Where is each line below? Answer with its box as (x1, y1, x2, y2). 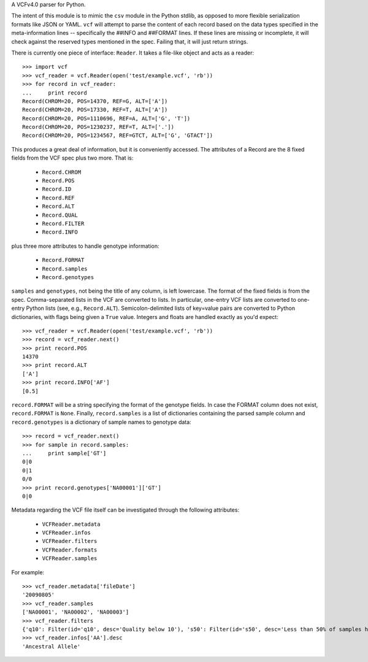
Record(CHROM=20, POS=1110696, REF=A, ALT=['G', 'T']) (22, 115, 191, 122)
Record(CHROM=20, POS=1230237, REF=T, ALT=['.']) (22, 123, 175, 131)
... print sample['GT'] (22, 450, 107, 456)
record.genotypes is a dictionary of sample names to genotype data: (11, 418, 191, 426)
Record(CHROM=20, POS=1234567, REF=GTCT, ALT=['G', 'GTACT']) (22, 132, 213, 139)
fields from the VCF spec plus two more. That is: (11, 154, 134, 162)
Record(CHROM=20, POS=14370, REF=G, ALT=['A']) (22, 98, 168, 104)
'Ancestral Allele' (22, 643, 81, 650)
